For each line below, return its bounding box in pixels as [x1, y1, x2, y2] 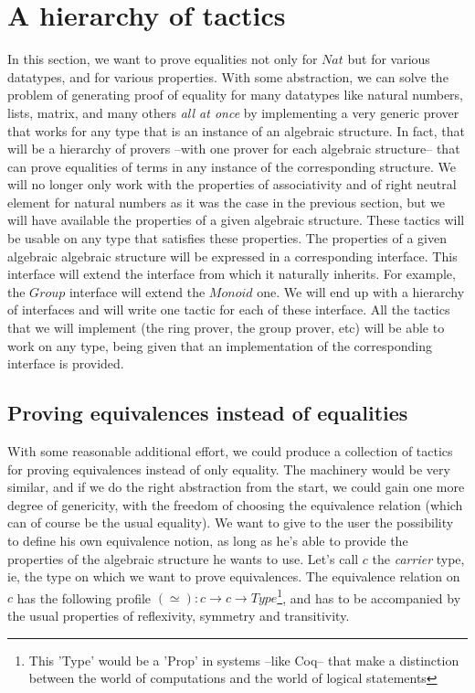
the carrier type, [372, 549, 465, 568]
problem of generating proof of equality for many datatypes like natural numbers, [7, 85, 463, 104]
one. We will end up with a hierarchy [257, 282, 465, 301]
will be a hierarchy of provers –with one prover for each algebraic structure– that [7, 139, 460, 158]
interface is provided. [7, 354, 124, 373]
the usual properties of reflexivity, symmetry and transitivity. [7, 606, 350, 625]
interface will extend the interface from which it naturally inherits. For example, [7, 264, 456, 283]
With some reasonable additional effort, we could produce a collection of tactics [7, 442, 453, 461]
